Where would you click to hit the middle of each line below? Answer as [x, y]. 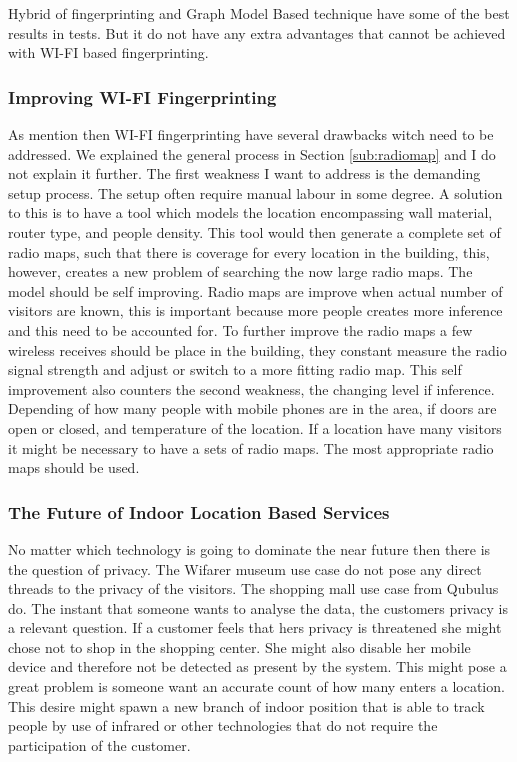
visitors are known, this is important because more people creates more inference [255, 310]
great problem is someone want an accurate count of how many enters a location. [256, 686]
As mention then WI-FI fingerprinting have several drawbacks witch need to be [251, 134]
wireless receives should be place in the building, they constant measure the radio [257, 349]
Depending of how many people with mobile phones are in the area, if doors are [252, 408]
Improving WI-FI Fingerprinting [142, 96]
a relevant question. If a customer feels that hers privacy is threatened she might [255, 627]
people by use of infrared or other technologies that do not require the [223, 725]
